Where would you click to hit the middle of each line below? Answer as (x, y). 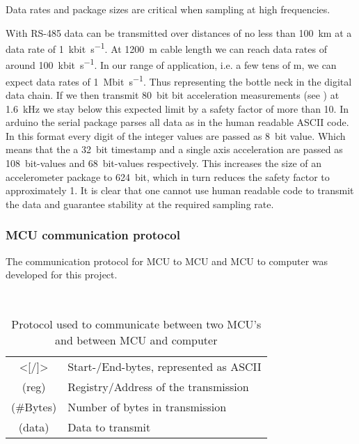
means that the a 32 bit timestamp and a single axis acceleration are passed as (174, 149)
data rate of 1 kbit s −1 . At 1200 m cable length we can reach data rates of (166, 48)
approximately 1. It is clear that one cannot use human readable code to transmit (180, 190)
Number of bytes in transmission (147, 407)
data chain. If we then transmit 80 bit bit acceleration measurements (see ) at (173, 94)
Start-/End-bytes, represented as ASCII (165, 367)
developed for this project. (62, 275)
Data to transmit (109, 427)
